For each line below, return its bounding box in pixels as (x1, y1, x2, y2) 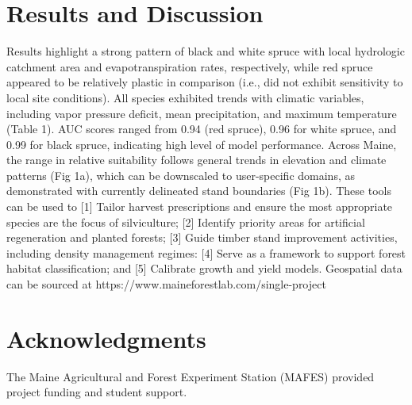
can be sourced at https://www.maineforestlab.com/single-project (6, 276, 326, 292)
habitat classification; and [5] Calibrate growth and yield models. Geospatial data (6, 260, 402, 277)
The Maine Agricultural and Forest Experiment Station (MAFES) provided (6, 368, 375, 384)
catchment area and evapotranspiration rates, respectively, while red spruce (6, 58, 373, 75)
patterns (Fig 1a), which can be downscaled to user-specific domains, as (6, 166, 355, 183)
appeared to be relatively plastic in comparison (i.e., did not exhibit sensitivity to (6, 74, 403, 90)
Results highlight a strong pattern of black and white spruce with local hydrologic (6, 43, 405, 59)
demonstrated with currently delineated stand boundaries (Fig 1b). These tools (6, 182, 391, 199)
